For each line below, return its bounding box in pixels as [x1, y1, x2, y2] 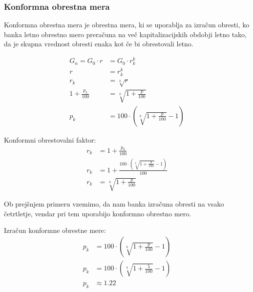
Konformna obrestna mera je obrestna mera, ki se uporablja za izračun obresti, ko [4, 20, 250, 30]
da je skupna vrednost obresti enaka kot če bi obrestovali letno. [4, 39, 193, 49]
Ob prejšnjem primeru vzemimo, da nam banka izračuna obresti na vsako [4, 199, 224, 209]
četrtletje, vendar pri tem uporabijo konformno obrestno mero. [4, 208, 191, 218]
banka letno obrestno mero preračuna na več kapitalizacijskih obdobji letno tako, [4, 29, 247, 39]
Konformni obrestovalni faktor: [4, 134, 96, 145]
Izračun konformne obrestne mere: [4, 225, 106, 235]
